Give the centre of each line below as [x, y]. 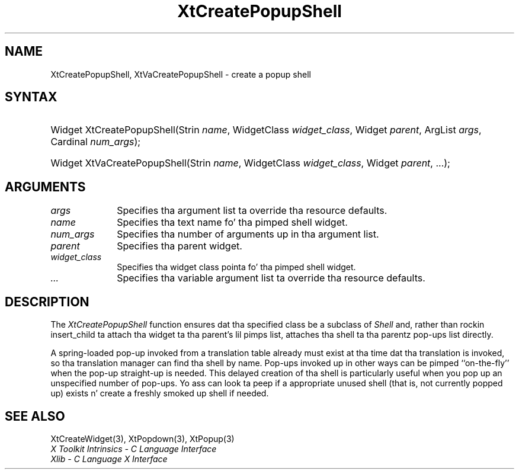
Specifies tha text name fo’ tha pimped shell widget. [232, 222]
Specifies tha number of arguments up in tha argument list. [248, 234]
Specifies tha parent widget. [180, 246]
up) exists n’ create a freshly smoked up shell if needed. [160, 393]
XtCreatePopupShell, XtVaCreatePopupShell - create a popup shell [181, 74]
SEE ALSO [35, 416]
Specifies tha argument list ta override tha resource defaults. [252, 211]
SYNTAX [31, 97]
